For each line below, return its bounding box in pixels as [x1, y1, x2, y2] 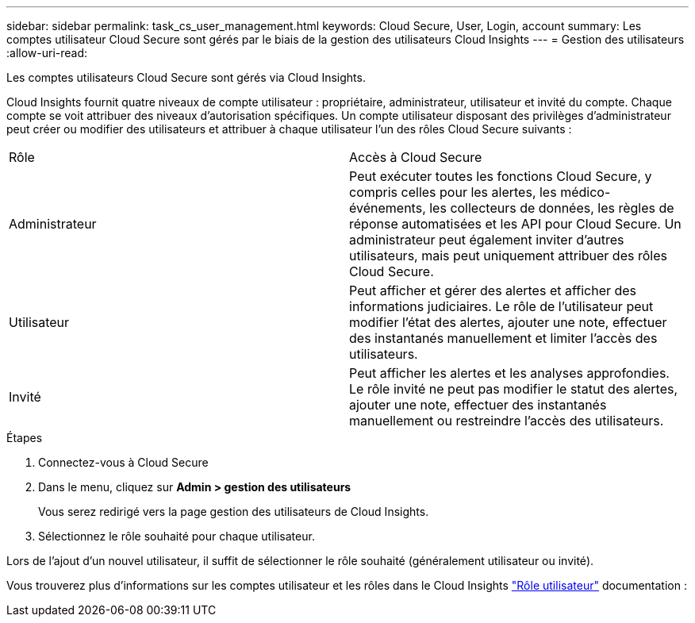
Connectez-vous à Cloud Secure [38, 456, 209, 469]
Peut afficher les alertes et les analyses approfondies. [349, 365, 670, 381]
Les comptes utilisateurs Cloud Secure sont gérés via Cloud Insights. [6, 71, 366, 84]
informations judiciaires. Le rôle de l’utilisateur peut [349, 298, 654, 314]
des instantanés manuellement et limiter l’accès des [349, 330, 658, 346]
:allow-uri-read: [6, 46, 88, 60]
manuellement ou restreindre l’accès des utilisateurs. [349, 413, 664, 429]
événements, [349, 200, 426, 216]
